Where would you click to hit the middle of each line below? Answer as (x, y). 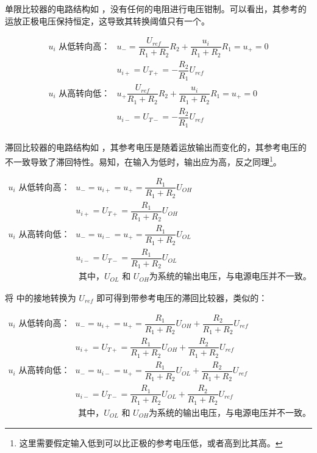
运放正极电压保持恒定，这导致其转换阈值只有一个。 (107, 20)
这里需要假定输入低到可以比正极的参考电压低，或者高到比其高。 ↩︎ (151, 443)
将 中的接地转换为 (41, 297)
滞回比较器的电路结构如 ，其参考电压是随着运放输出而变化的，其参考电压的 (156, 147)
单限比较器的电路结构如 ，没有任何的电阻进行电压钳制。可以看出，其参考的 (156, 9)
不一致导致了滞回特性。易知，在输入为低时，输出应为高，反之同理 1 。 (143, 161)
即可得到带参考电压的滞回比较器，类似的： (182, 297)
